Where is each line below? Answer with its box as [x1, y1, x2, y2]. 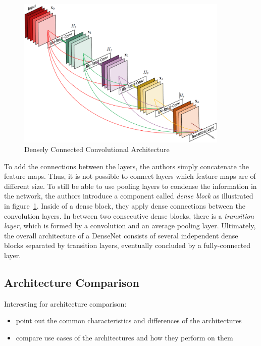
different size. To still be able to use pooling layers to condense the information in [4, 180, 257, 191]
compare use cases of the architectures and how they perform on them [16, 332, 233, 343]
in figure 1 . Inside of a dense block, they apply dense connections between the [4, 201, 245, 211]
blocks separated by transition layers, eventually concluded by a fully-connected [4, 240, 251, 251]
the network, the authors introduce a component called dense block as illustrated [4, 190, 253, 201]
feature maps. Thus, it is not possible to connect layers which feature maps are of [4, 171, 256, 181]
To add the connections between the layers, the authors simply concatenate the [4, 161, 249, 171]
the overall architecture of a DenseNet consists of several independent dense [4, 230, 238, 240]
